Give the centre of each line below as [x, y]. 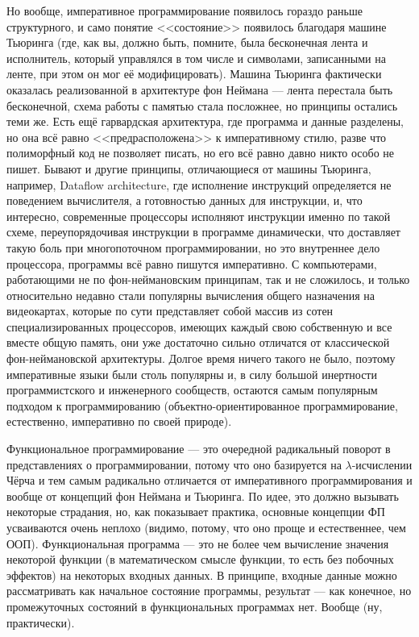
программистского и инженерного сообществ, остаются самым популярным [192, 390]
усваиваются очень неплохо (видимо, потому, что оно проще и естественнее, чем [206, 527]
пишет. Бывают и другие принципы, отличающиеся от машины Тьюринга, [189, 168]
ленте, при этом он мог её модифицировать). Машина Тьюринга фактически [194, 74]
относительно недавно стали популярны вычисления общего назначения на [191, 295]
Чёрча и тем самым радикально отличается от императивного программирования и [209, 480]
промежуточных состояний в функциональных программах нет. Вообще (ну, [195, 606]
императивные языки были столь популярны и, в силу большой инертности [192, 374]
